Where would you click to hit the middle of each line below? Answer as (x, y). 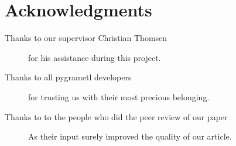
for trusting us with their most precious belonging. (119, 96)
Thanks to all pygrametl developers (68, 77)
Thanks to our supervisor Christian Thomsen (86, 38)
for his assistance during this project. (95, 57)
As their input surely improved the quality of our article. (130, 136)
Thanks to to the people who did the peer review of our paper (116, 116)
